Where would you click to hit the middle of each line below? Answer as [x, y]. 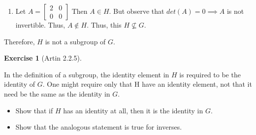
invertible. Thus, [40, 25]
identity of [20, 84]
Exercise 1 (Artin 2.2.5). [43, 58]
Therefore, [19, 41]
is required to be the [210, 74]
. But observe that [137, 11]
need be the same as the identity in [57, 93]
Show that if [34, 110]
